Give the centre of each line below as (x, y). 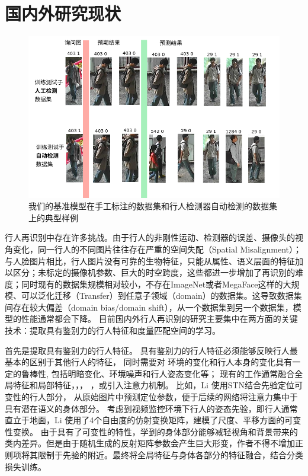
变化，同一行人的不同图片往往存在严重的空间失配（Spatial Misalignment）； (157, 249)
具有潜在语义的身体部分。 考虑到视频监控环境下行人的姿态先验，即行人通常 (151, 408)
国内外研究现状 (63, 13)
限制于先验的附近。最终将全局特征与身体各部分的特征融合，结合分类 (170, 455)
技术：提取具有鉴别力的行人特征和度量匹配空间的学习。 (113, 330)
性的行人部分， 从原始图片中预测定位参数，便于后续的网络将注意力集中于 (155, 397)
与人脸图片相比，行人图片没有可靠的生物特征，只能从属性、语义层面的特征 (150, 261)
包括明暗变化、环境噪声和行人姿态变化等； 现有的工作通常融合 (173, 373)
